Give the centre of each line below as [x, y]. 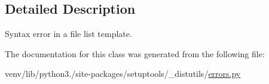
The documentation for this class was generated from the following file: [135, 53]
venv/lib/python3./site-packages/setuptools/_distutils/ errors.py [123, 74]
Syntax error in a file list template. [68, 34]
